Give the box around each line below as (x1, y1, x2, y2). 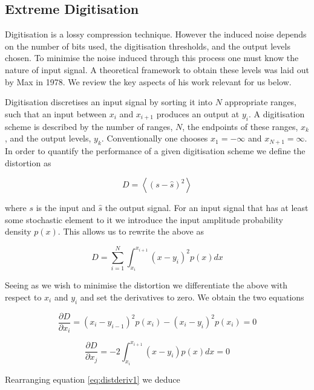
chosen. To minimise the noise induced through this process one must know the (5, 51, 299, 64)
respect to (5, 290, 42, 303)
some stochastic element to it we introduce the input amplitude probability (5, 213, 283, 226)
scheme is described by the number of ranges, (5, 120, 173, 132)
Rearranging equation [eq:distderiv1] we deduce (5, 373, 180, 385)
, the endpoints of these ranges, (182, 120, 298, 132)
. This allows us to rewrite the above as (57, 225, 204, 238)
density (5, 225, 31, 238)
